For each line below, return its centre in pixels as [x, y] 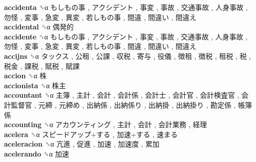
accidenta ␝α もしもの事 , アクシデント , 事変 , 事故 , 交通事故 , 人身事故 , [126, 7]
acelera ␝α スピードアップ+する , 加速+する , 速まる [91, 134]
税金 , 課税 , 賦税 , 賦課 [42, 66]
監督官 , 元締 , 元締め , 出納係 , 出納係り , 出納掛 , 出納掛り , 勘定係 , [123, 104]
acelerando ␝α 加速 [37, 153]
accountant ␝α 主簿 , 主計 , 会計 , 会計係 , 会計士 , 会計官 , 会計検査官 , [122, 95]
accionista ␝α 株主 [35, 85]
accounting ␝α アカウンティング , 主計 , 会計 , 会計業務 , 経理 [106, 124]
